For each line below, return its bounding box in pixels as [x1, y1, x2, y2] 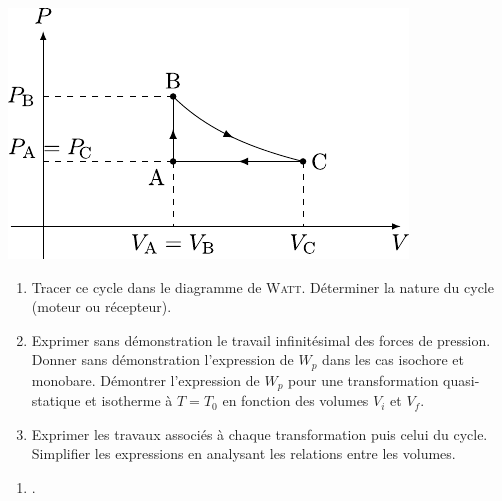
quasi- [443, 369, 480, 390]
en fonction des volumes [222, 390, 369, 411]
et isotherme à [85, 390, 173, 411]
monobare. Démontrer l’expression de [31, 369, 260, 390]
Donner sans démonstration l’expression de [31, 349, 294, 370]
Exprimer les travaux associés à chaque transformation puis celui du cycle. [31, 423, 488, 444]
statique [31, 390, 81, 411]
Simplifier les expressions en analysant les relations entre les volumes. [31, 443, 456, 464]
